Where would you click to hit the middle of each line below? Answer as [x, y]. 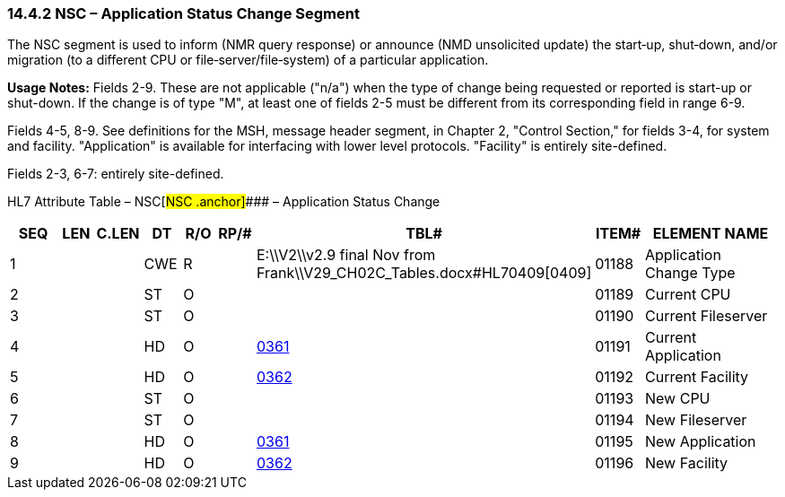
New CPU [678, 399]
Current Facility [697, 377]
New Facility [687, 463]
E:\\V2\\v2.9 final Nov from [346, 255]
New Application [701, 442]
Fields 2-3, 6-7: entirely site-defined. [116, 174]
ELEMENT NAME [711, 234]
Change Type [690, 273]
